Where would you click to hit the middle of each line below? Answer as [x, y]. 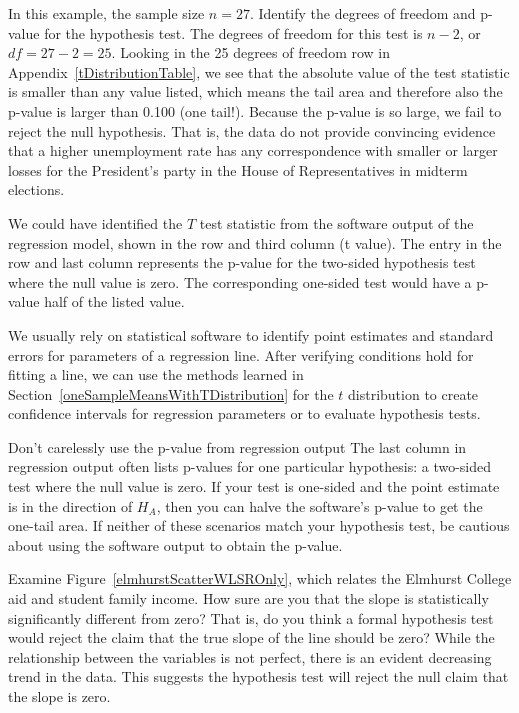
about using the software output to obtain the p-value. [175, 544]
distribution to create [413, 393]
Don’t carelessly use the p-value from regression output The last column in [237, 446]
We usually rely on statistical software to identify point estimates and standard [251, 334]
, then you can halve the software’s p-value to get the [319, 505]
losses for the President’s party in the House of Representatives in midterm [238, 169]
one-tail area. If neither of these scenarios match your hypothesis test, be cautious [259, 525]
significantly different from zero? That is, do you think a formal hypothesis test [251, 617]
